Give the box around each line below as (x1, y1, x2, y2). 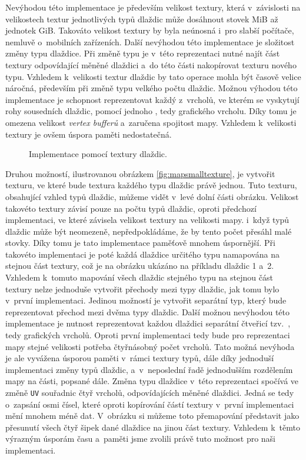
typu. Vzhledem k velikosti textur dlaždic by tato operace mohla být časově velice (5, 70, 301, 82)
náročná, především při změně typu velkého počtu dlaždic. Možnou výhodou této (5, 82, 298, 94)
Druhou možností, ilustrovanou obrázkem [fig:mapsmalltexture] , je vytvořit (5, 167, 275, 179)
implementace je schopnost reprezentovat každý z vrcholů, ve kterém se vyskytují (5, 93, 300, 105)
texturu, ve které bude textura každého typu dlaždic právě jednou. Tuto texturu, (5, 179, 297, 191)
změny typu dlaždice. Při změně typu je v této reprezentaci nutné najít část (5, 47, 280, 59)
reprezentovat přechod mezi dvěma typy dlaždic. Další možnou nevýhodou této (5, 305, 290, 318)
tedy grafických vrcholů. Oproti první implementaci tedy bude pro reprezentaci (5, 329, 290, 341)
